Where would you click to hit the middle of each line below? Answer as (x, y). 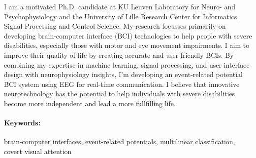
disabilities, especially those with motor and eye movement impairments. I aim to (127, 45)
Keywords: (22, 123)
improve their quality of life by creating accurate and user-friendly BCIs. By (119, 55)
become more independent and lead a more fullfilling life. (90, 103)
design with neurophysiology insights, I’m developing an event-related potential (123, 74)
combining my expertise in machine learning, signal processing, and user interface (127, 64)
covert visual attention (38, 151)
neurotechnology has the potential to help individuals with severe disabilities (120, 94)
